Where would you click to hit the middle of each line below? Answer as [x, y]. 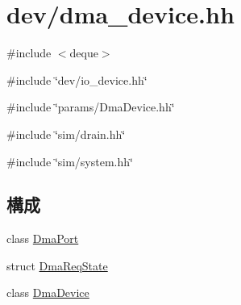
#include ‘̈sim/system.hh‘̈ [70, 161]
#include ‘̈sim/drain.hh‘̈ [66, 134]
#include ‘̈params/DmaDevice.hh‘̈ [91, 107]
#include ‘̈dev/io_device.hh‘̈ [77, 79]
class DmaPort [43, 238]
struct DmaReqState [57, 265]
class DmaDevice [48, 292]
